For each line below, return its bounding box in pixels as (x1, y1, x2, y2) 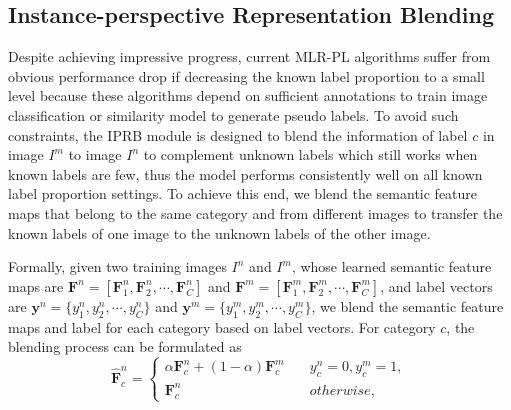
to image (68, 144, 122, 165)
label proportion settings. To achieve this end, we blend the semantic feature (8, 183, 478, 204)
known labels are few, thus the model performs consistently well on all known (8, 163, 483, 184)
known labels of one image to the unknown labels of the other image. (8, 222, 431, 243)
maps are (8, 275, 64, 296)
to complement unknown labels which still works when (143, 144, 478, 165)
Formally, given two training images (8, 256, 227, 277)
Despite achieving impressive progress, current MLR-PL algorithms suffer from (8, 46, 491, 67)
